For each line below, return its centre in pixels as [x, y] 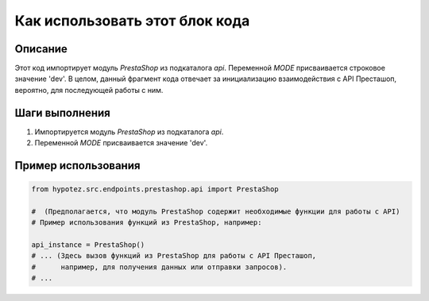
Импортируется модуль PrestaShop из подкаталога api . [129, 132]
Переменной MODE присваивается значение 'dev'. [121, 143]
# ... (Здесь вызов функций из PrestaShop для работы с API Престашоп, [174, 256]
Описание [41, 49]
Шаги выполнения [62, 112]
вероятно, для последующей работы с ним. [89, 90]
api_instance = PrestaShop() [88, 245]
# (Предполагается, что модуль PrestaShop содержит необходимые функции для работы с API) [216, 211]
